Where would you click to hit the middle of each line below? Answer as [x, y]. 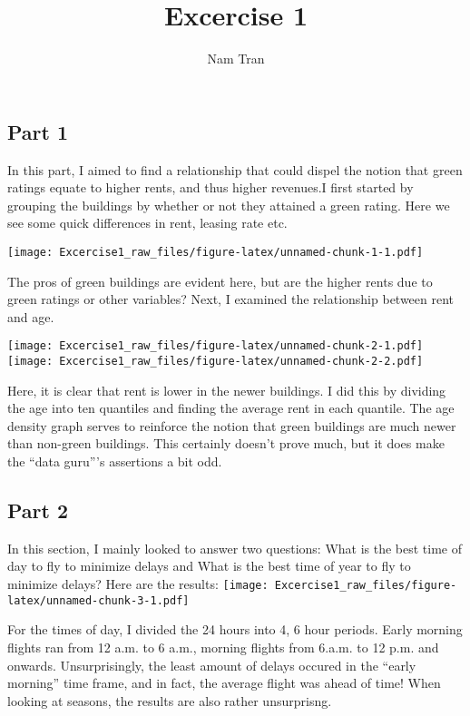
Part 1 [38, 131]
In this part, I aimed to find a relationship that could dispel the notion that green [235, 169]
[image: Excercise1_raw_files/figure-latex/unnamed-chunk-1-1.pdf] [215, 252]
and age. [31, 316]
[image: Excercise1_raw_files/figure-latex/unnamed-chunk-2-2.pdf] [215, 361]
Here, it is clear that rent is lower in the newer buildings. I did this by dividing [227, 390]
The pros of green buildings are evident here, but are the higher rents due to [220, 281]
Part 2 [38, 510]
